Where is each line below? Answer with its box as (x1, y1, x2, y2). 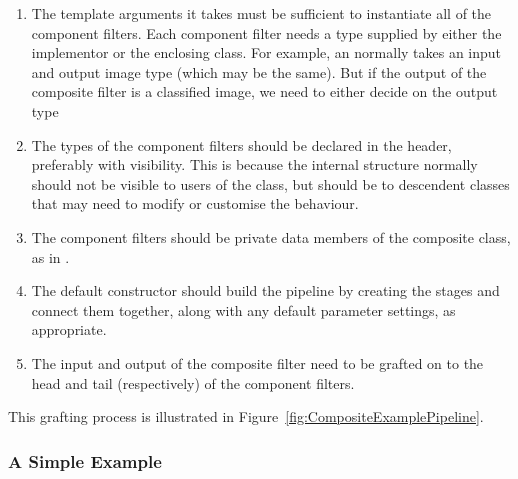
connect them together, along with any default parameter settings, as (31, 299, 456, 320)
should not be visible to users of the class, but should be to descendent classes (31, 173, 510, 194)
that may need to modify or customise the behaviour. (31, 193, 359, 214)
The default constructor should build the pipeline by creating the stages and (31, 280, 500, 301)
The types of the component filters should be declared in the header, (31, 134, 452, 155)
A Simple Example (8, 448, 162, 473)
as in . (31, 246, 70, 267)
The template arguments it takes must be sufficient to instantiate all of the (31, 3, 492, 23)
